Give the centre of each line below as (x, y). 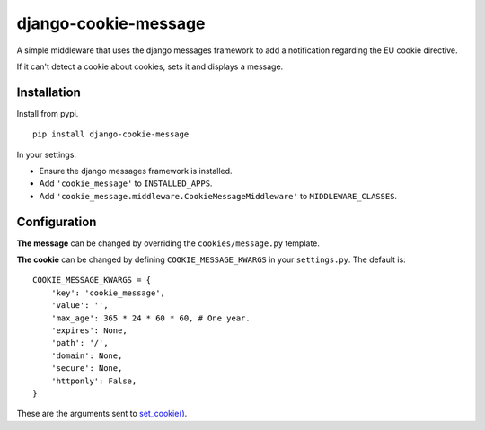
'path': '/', (79, 343)
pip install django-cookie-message (111, 134)
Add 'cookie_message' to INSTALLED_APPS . (126, 183)
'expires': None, (89, 331)
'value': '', (79, 306)
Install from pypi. (48, 113)
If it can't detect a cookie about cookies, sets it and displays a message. (150, 66)
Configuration (57, 221)
